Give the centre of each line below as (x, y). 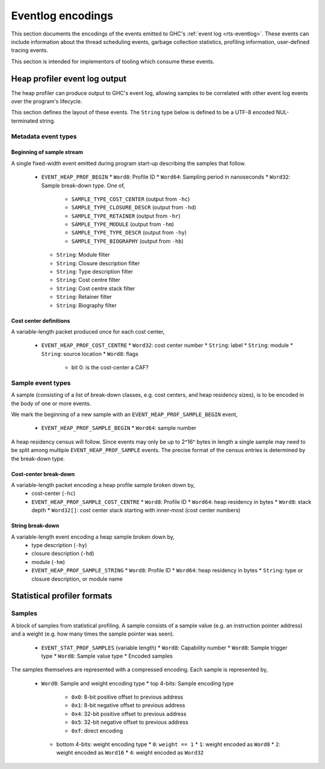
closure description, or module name (77, 579)
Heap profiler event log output (69, 78)
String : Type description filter (95, 272)
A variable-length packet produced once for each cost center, (88, 332)
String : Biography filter (86, 305)
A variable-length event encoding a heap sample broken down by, (93, 537)
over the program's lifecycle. (47, 102)
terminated (25, 121)
